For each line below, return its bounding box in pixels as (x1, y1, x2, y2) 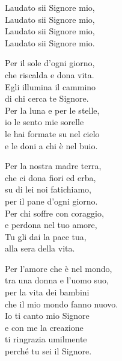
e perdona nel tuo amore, (5, 218, 97, 231)
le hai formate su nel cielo (5, 127, 100, 140)
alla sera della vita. (5, 242, 75, 255)
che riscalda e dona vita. (5, 68, 94, 81)
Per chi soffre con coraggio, (5, 206, 104, 219)
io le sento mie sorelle (5, 116, 84, 128)
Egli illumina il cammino (5, 80, 96, 93)
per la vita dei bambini (5, 286, 90, 298)
